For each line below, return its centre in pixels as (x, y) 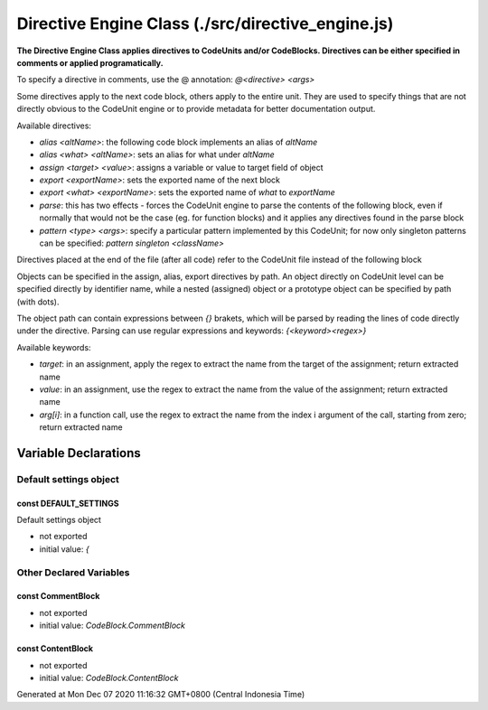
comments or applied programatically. (90, 62)
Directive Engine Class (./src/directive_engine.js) (205, 23)
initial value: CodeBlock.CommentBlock (112, 626)
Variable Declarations (79, 453)
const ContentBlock (55, 649)
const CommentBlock (58, 596)
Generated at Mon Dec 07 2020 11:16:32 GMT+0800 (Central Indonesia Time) (161, 695)
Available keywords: (54, 347)
